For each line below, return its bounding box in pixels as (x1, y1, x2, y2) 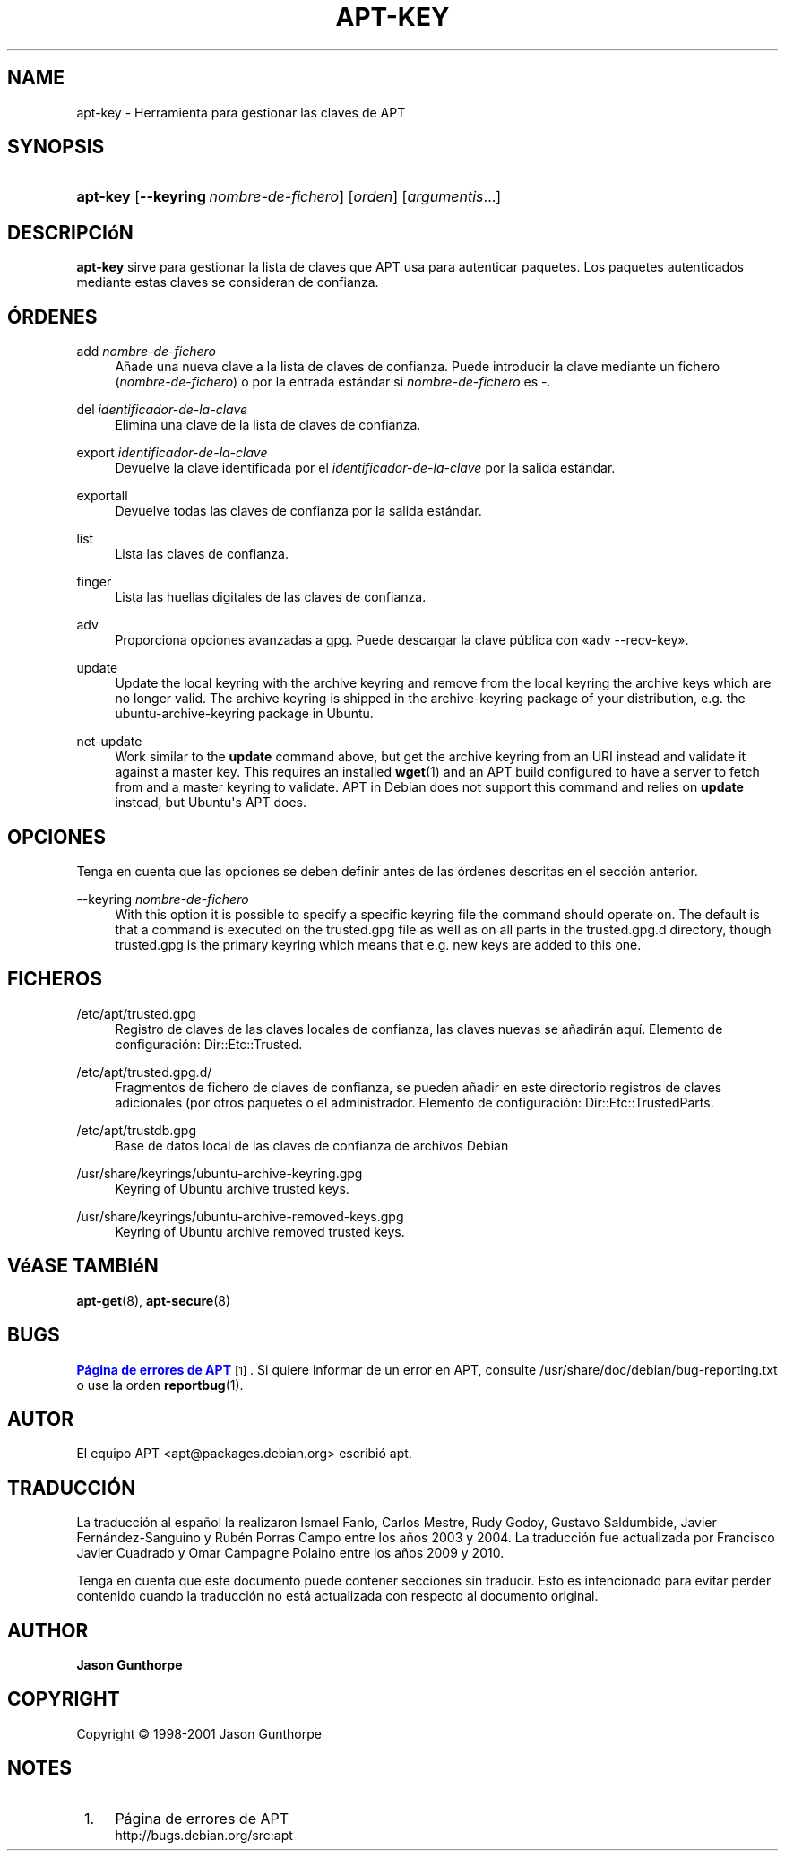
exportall (76, 488, 128, 504)
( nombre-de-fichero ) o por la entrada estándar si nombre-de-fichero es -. (115, 374, 551, 390)
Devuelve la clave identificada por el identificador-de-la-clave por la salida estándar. (115, 460, 616, 476)
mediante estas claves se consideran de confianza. (76, 274, 379, 291)
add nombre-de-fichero (76, 343, 216, 360)
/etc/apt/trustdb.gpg (76, 1122, 197, 1138)
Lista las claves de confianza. (115, 546, 289, 562)
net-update (76, 734, 142, 750)
